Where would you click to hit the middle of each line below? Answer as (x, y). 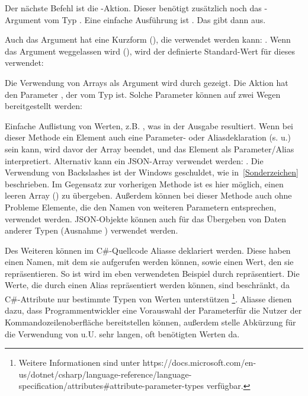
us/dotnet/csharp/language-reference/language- (105, 374)
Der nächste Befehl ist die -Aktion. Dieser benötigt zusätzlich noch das (133, 8)
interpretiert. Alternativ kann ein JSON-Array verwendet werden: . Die (134, 160)
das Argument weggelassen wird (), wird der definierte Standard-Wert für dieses (150, 51)
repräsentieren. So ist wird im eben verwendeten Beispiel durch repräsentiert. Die (152, 273)
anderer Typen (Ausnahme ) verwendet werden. (92, 230)
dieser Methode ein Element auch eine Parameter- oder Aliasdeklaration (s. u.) (148, 137)
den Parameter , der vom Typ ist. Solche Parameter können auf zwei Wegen (143, 94)
